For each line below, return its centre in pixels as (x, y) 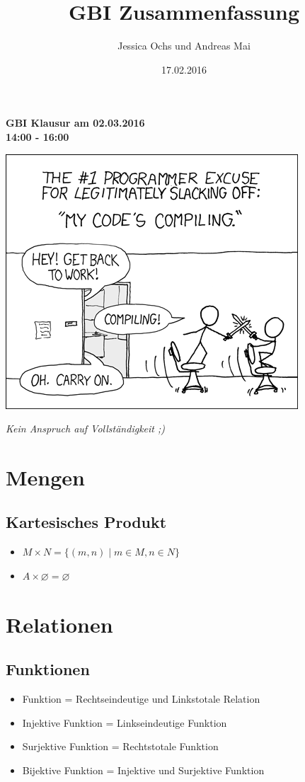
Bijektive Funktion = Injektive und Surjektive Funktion (143, 770)
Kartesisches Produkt (86, 522)
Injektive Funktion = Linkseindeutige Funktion (125, 722)
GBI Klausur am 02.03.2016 (75, 123)
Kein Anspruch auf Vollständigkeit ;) (85, 429)
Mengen (45, 477)
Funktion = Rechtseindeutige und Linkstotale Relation (141, 699)
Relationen (59, 624)
